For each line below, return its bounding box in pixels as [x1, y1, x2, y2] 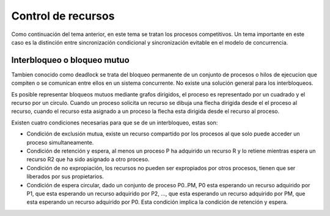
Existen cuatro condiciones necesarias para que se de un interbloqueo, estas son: [11, 119, 218, 126]
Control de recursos [11, 9, 115, 23]
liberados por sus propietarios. [26, 173, 104, 180]
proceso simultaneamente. [26, 139, 94, 146]
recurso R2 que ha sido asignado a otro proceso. [26, 156, 150, 163]
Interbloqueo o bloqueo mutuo [11, 55, 130, 65]
